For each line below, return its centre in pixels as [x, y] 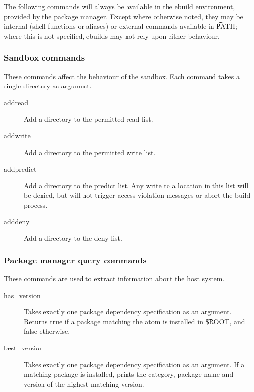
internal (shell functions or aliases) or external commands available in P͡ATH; [121, 26]
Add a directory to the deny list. [73, 238]
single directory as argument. [48, 86]
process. [36, 204]
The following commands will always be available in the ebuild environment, [120, 6]
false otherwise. [47, 331]
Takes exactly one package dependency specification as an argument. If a [134, 364]
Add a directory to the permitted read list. [88, 119]
